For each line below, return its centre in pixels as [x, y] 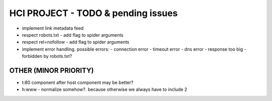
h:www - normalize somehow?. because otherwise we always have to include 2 [105, 89]
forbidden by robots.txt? [47, 56]
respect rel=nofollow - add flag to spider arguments [76, 42]
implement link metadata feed [53, 28]
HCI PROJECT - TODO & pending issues [94, 13]
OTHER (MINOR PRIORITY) [52, 70]
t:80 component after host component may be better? [78, 82]
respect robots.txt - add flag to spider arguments [73, 35]
